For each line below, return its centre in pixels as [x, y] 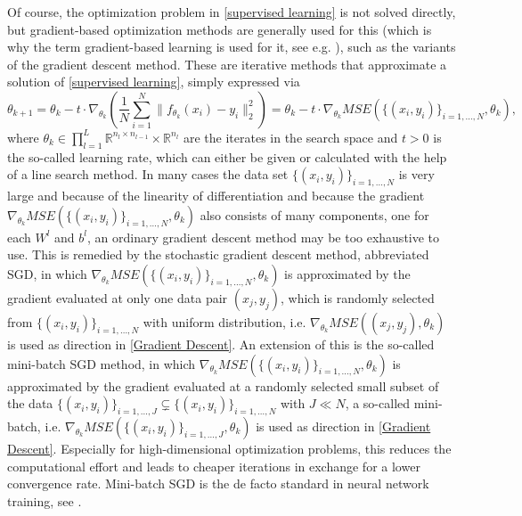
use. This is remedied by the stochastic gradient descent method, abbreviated [218, 254]
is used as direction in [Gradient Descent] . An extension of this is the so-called [221, 344]
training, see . [45, 500]
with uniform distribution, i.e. [224, 321]
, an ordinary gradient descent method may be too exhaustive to [264, 237]
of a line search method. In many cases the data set [148, 174]
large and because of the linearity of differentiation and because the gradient [216, 196]
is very [416, 174]
